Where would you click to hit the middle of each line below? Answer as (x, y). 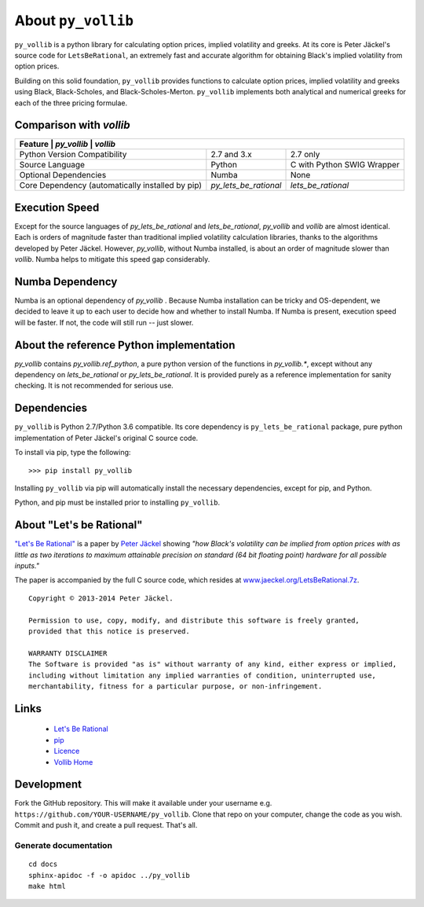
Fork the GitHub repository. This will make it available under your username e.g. (143, 803)
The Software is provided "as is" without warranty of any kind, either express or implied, (213, 665)
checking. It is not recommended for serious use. (94, 386)
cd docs (43, 864)
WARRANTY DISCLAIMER (68, 653)
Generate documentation (64, 845)
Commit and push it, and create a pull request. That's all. (106, 825)
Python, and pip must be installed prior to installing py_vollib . (117, 502)
